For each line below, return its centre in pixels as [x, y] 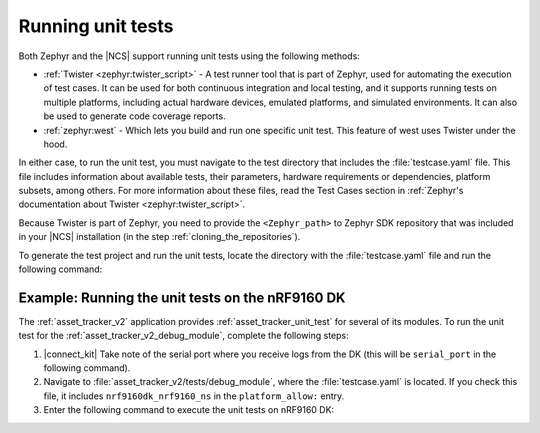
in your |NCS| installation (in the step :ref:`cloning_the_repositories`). [159, 237]
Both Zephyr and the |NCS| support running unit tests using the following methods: [189, 56]
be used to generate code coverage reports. [134, 116]
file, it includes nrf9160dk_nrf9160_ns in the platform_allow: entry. [194, 396]
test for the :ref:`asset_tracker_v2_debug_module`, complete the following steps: [183, 336]
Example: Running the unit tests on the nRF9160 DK [182, 297]
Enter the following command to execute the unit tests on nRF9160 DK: [189, 410]
